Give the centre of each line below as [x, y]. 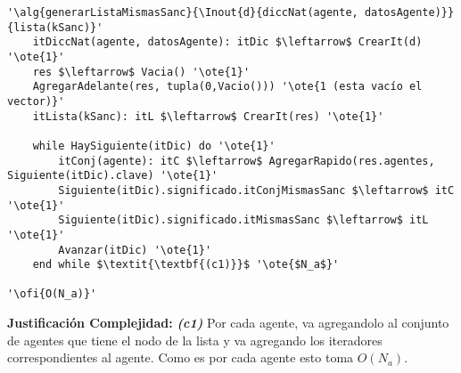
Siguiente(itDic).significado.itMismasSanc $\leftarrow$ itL [243, 220]
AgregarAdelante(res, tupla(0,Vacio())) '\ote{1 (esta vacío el [227, 87]
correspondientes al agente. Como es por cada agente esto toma [181, 357]
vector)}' [36, 101]
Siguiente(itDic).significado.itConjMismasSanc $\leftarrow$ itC [256, 190]
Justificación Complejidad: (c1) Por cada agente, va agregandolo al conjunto [228, 323]
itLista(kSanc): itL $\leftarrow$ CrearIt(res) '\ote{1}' [208, 116]
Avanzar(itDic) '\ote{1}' [135, 250]
